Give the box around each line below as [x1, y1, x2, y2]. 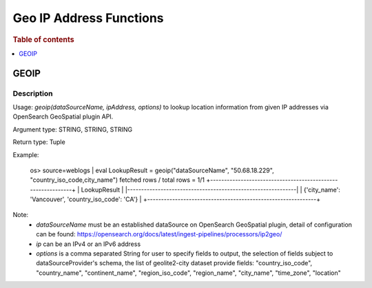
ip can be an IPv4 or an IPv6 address [36, 240, 141, 248]
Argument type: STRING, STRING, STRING [12, 125, 133, 134]
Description [12, 88, 53, 98]
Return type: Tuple [12, 138, 65, 146]
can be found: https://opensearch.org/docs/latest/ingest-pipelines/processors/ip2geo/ [36, 230, 282, 238]
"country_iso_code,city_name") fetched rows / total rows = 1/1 [30, 176, 205, 184]
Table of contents [12, 34, 75, 44]
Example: [12, 150, 39, 158]
